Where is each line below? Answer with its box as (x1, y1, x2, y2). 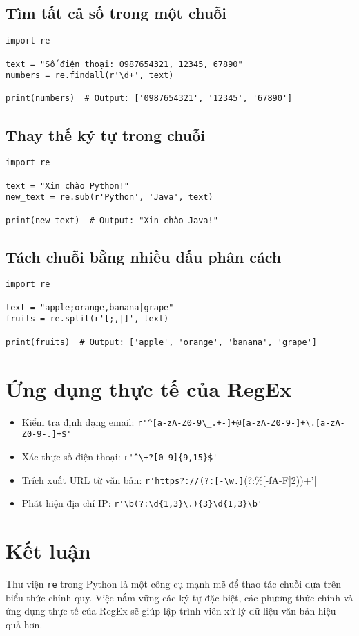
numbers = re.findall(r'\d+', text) (6, 71, 174, 81)
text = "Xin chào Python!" (6, 180, 129, 191)
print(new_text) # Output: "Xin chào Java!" (6, 215, 218, 225)
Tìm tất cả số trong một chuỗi (6, 2, 226, 24)
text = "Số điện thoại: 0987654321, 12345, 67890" (6, 59, 243, 69)
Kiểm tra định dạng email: (21, 414, 135, 429)
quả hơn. (6, 617, 43, 631)
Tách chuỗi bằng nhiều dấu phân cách (6, 245, 282, 267)
